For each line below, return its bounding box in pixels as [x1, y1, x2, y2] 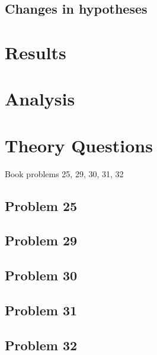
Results [5, 40, 66, 64]
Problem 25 [5, 196, 78, 215]
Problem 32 [5, 335, 78, 354]
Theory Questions [5, 133, 153, 157]
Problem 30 [5, 266, 78, 284]
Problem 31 [5, 300, 78, 319]
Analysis [5, 87, 75, 111]
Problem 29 [5, 231, 78, 250]
